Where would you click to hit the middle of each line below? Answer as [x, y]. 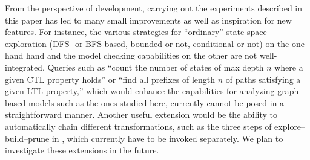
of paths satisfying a [263, 79]
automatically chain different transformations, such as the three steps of [138, 126]
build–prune [27, 138]
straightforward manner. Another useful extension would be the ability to [141, 114]
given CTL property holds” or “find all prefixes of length [110, 79]
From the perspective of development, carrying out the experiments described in [154, 8]
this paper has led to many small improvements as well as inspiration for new [148, 20]
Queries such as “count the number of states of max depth [156, 67]
